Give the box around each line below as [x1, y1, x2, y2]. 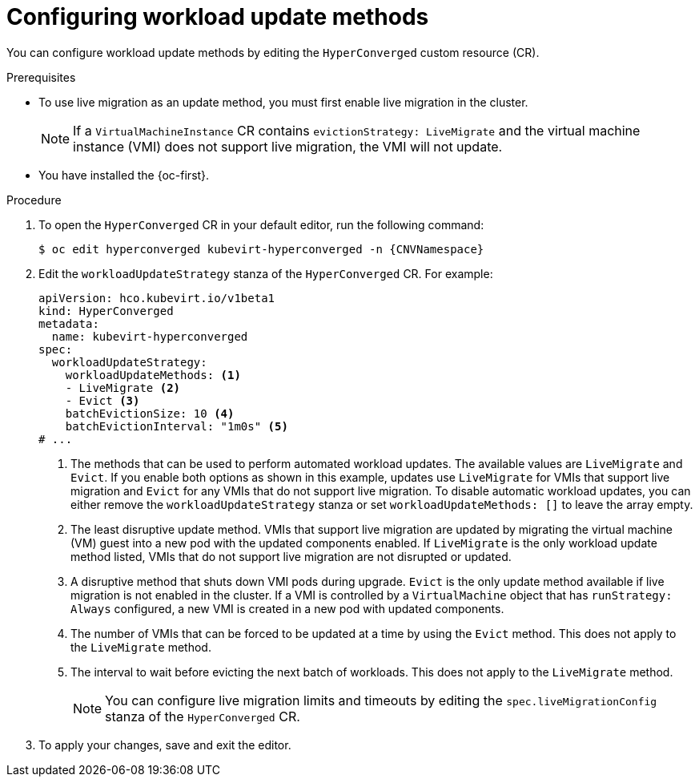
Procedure [6, 192, 62, 207]
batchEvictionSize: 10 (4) [65, 406, 235, 420]
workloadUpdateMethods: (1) [65, 368, 241, 381]
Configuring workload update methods [6, 3, 429, 30]
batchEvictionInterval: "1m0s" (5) [65, 419, 288, 433]
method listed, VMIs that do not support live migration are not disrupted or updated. [70, 549, 512, 563]
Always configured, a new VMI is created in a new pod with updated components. [70, 601, 504, 616]
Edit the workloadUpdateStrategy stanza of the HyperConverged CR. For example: [38, 266, 493, 281]
